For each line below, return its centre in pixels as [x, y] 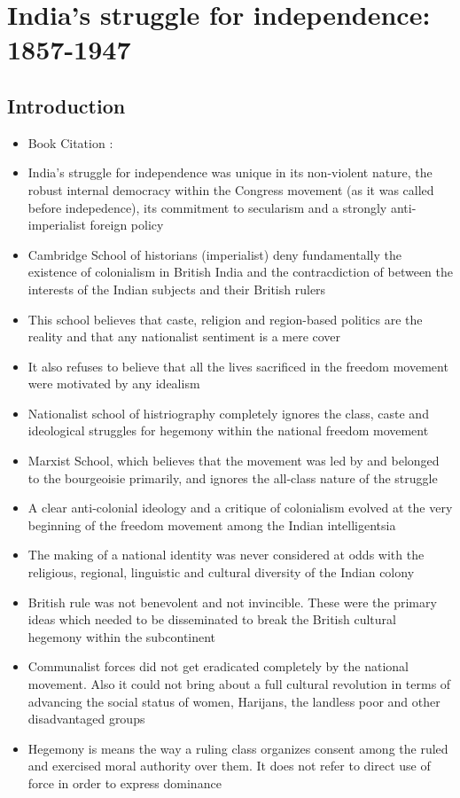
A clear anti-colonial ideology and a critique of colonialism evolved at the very [240, 508]
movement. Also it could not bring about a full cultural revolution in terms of [239, 684]
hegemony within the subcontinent [122, 636]
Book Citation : [70, 142]
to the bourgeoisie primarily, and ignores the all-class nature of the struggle [233, 477]
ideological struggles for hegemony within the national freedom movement [228, 430]
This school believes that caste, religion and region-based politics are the [225, 319]
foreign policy [127, 225]
